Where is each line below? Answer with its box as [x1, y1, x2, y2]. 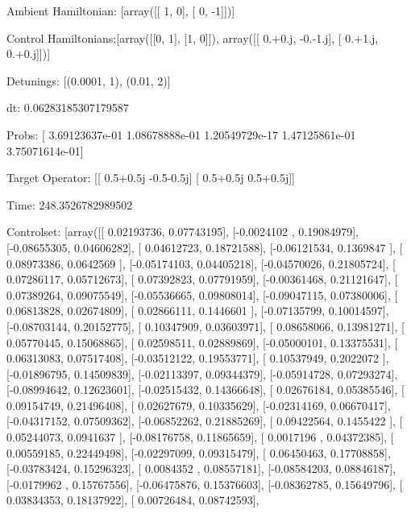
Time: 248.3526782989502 [6, 196, 133, 213]
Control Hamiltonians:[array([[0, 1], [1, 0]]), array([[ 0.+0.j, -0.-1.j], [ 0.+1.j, [6, 29, 379, 46]
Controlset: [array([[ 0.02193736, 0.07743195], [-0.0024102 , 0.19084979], [6, 223, 359, 240]
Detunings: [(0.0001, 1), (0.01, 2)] [6, 72, 171, 89]
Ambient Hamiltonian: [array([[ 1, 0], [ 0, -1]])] [6, 2, 235, 19]
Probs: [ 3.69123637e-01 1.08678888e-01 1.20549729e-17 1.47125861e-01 [6, 126, 356, 143]
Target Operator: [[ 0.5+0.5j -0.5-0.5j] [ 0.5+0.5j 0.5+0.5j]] [6, 169, 295, 186]
